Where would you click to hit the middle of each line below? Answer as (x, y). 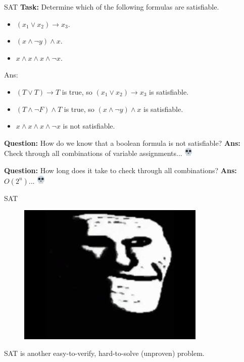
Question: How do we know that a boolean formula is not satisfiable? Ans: (122, 143)
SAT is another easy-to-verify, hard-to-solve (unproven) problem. (104, 353)
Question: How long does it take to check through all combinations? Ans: (120, 170)
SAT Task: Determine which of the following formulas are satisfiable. (112, 7)
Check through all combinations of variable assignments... (93, 153)
